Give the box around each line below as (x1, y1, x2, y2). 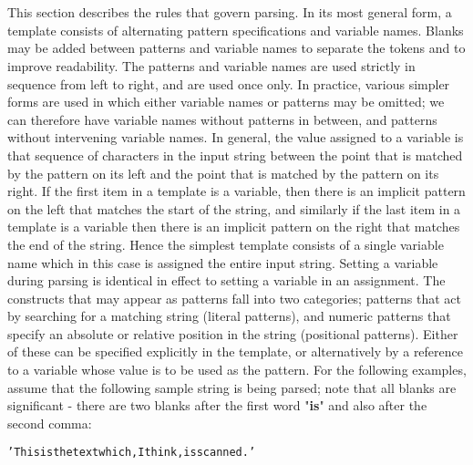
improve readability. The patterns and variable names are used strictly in (7, 56, 416, 75)
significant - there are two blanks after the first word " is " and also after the (7, 396, 427, 415)
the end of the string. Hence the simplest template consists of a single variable (7, 234, 444, 253)
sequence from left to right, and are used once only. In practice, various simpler (7, 74, 450, 93)
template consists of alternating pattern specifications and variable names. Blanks (7, 20, 464, 39)
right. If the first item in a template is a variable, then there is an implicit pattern (7, 181, 466, 201)
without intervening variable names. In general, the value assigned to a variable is (7, 128, 464, 147)
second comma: (7, 413, 92, 432)
